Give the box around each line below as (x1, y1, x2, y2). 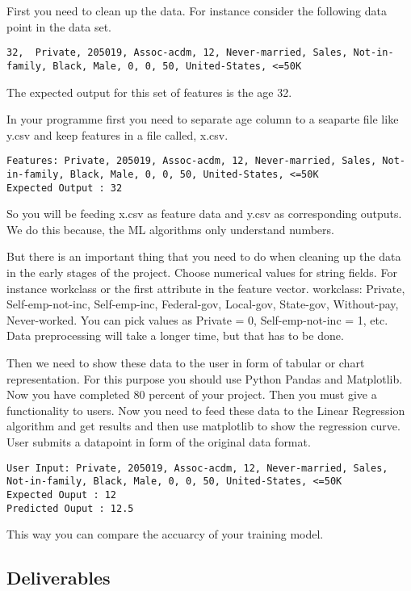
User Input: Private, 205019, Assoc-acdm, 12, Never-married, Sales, (6, 462, 388, 474)
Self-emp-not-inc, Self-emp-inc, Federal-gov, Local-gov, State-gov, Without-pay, (6, 295, 399, 312)
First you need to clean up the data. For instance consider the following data (6, 2, 387, 19)
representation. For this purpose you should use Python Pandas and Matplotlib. (6, 370, 403, 387)
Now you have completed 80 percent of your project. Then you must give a (6, 386, 377, 403)
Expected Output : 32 (6, 182, 123, 194)
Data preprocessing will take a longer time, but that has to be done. (6, 327, 344, 344)
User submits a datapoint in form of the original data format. (6, 433, 311, 450)
